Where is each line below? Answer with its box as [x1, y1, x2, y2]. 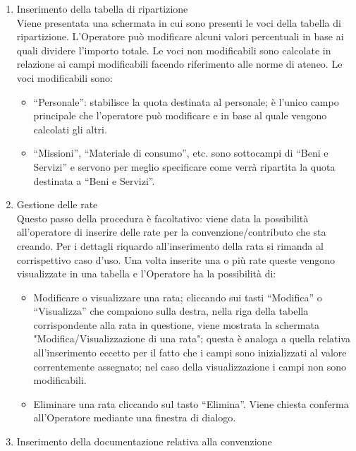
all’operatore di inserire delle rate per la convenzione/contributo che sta [16, 224, 326, 239]
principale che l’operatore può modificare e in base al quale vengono [33, 108, 327, 123]
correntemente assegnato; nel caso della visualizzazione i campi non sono [33, 359, 346, 373]
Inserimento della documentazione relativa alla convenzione [16, 434, 272, 449]
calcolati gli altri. [33, 121, 107, 136]
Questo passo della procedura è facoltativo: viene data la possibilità [16, 210, 309, 225]
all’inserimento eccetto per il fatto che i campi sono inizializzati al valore [33, 345, 347, 360]
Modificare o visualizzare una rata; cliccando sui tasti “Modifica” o [33, 289, 322, 304]
